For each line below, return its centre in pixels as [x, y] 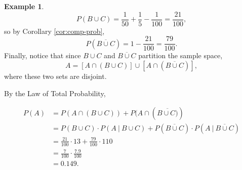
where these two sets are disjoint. [55, 76]
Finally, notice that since [43, 55]
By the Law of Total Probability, [55, 93]
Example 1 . [24, 6]
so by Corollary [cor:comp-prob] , [54, 31]
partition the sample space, [180, 55]
